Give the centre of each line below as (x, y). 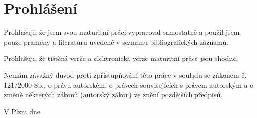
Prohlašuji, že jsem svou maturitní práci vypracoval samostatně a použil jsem (122, 32)
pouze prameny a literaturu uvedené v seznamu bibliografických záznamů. (116, 41)
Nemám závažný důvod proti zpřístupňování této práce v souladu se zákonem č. (125, 75)
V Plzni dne (22, 111)
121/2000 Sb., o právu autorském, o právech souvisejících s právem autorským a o (129, 85)
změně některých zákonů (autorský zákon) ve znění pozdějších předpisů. (113, 94)
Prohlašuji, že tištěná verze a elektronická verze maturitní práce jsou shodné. (121, 58)
